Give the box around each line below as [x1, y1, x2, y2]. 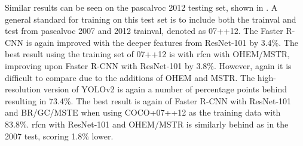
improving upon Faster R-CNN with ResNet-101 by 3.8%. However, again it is [5, 59, 292, 72]
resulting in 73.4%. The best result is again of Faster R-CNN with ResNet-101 [5, 94, 292, 107]
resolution [5, 83, 41, 95]
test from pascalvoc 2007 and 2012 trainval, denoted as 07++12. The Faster [5, 24, 283, 37]
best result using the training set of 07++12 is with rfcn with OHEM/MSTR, [5, 48, 290, 60]
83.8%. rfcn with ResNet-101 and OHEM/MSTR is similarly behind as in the [5, 117, 289, 130]
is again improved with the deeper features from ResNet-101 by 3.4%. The [26, 36, 298, 48]
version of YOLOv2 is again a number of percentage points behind [43, 83, 287, 95]
